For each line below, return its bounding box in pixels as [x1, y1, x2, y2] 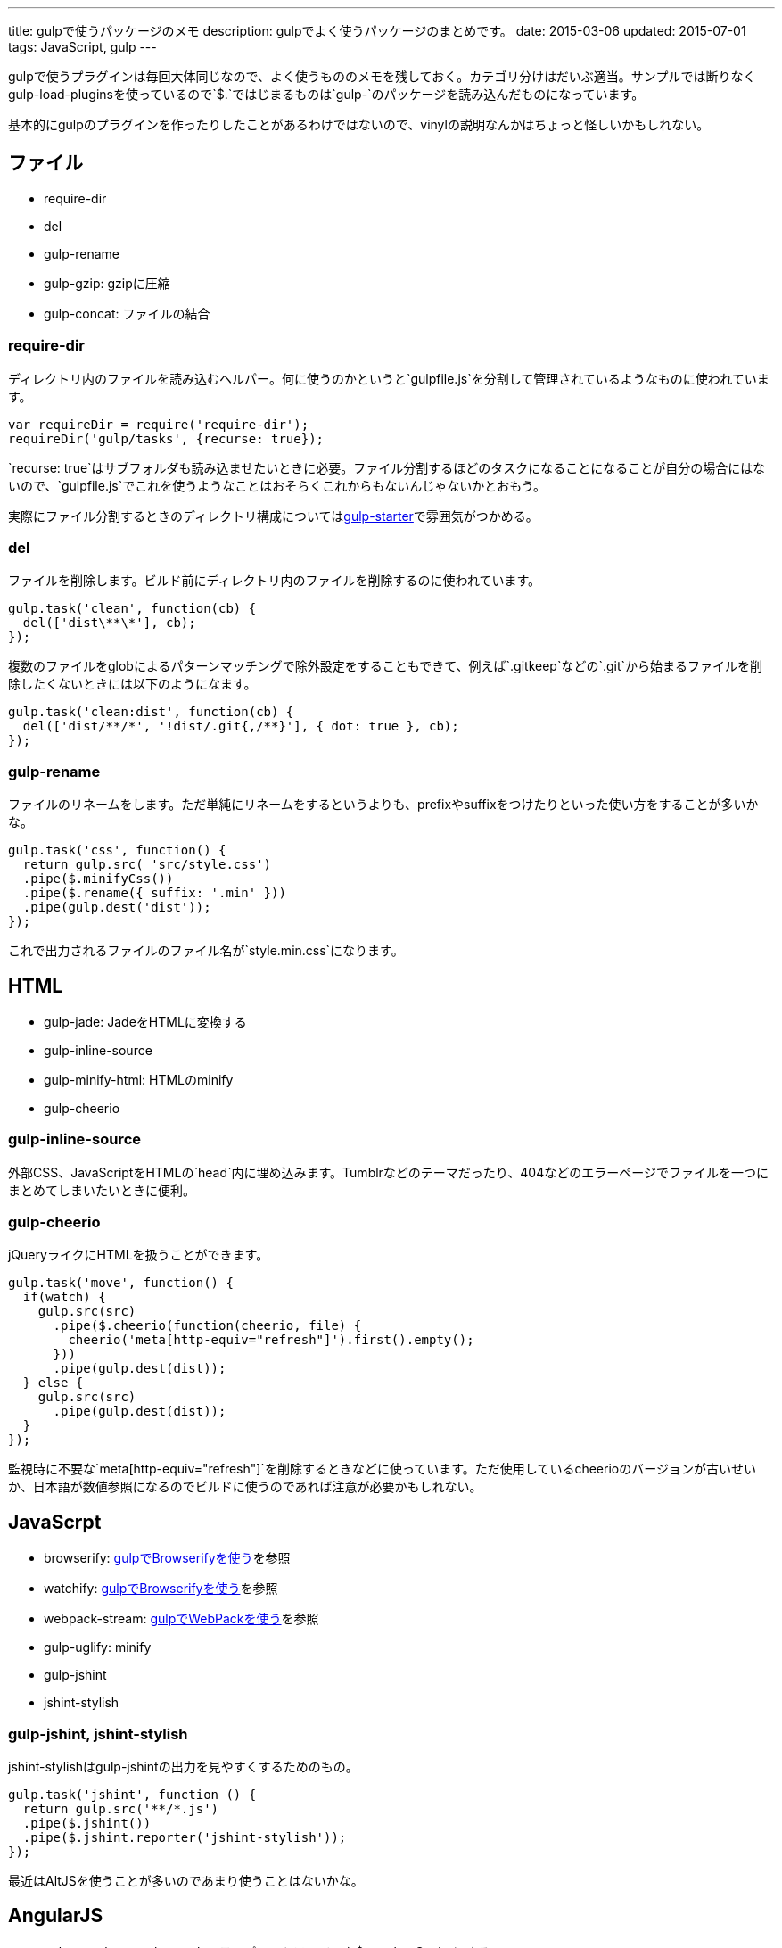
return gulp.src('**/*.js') [22, 1802, 219, 1817]
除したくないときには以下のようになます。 [8, 676, 257, 692]
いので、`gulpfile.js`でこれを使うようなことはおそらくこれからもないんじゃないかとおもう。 [8, 477, 546, 493]
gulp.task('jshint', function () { [8, 1787, 257, 1803]
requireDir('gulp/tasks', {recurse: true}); [8, 431, 325, 446]
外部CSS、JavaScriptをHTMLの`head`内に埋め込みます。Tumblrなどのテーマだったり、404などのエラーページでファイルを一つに [8, 1164, 769, 1180]
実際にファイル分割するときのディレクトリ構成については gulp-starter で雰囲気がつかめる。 [8, 508, 539, 524]
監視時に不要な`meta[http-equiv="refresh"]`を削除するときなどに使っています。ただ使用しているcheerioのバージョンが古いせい [8, 1461, 756, 1477]
